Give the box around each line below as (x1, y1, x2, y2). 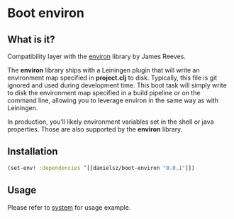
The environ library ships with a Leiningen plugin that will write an (7, 66, 200, 74)
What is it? (7, 33, 55, 46)
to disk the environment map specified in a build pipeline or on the (7, 89, 201, 97)
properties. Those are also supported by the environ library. (7, 125, 183, 133)
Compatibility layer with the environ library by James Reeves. (7, 52, 186, 60)
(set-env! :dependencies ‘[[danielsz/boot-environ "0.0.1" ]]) (7, 164, 195, 171)
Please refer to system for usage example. (7, 203, 131, 211)
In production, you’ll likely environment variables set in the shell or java (7, 117, 214, 126)
